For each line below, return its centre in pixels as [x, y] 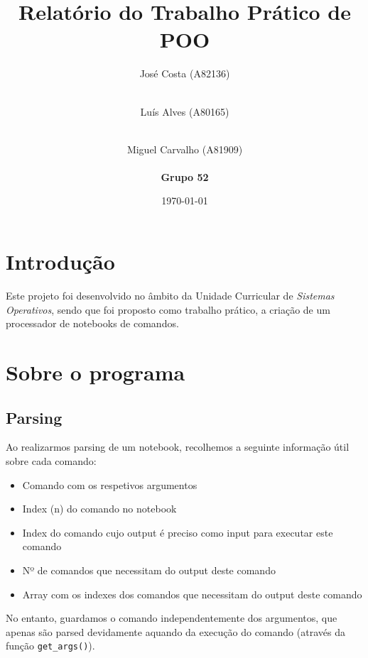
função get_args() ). [50, 646]
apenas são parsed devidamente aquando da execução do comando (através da [175, 631]
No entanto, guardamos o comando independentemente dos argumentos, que [172, 618]
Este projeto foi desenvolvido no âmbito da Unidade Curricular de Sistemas [170, 295]
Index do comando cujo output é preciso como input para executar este [178, 532]
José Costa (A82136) [185, 73]
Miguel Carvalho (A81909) [185, 149]
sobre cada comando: [51, 460]
